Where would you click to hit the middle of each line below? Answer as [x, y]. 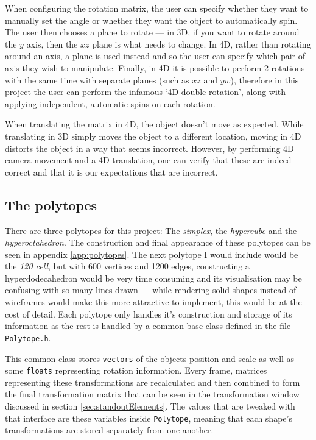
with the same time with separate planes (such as [97, 80]
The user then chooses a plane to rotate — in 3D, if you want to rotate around [152, 32]
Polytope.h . [28, 337]
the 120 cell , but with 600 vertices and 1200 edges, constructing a [127, 266]
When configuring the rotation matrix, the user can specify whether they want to [157, 8]
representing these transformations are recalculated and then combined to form [153, 382]
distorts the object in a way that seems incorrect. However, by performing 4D [149, 148]
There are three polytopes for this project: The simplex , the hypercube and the [151, 230]
